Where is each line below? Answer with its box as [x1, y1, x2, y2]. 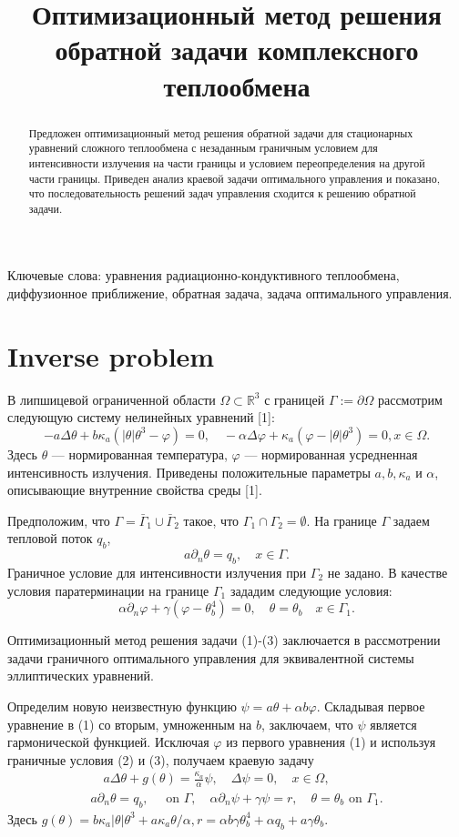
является [370, 714, 417, 733]
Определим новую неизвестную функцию [7, 696, 237, 715]
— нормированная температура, [51, 444, 228, 463]
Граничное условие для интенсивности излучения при [7, 562, 307, 581]
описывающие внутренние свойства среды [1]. [7, 480, 262, 499]
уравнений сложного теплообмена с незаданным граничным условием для [28, 140, 378, 156]
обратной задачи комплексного [55, 31, 419, 68]
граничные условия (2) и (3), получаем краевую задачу [7, 750, 314, 769]
